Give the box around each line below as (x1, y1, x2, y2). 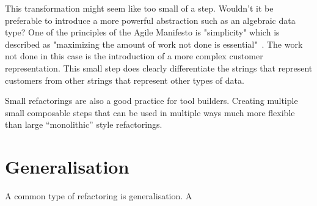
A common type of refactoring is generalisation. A (5, 189, 192, 202)
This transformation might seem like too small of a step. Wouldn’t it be (5, 2, 274, 14)
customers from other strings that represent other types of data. (5, 73, 244, 86)
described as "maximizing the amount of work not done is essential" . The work (5, 37, 303, 50)
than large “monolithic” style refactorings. (5, 118, 162, 131)
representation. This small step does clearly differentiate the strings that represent (5, 61, 313, 74)
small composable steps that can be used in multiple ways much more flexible (5, 106, 295, 119)
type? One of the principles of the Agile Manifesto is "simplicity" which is (5, 26, 280, 39)
